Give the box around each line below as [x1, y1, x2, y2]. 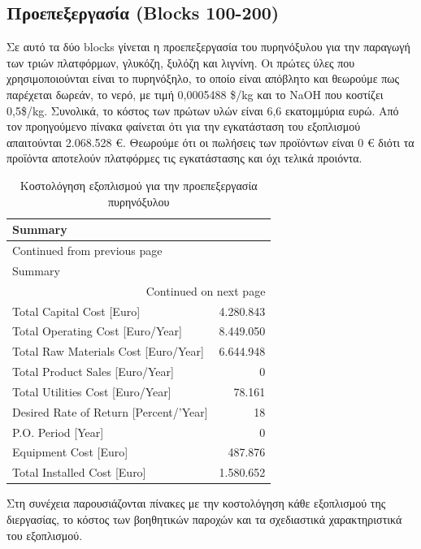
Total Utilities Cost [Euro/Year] [12, 383, 171, 400]
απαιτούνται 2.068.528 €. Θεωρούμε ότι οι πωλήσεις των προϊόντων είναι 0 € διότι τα [7, 133, 414, 150]
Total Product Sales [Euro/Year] [12, 363, 174, 380]
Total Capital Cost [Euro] [12, 302, 141, 319]
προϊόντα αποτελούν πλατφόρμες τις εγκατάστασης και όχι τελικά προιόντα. [7, 149, 362, 166]
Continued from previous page [12, 241, 163, 258]
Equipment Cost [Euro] [12, 443, 128, 460]
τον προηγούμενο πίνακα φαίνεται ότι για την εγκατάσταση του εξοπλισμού [7, 118, 361, 135]
